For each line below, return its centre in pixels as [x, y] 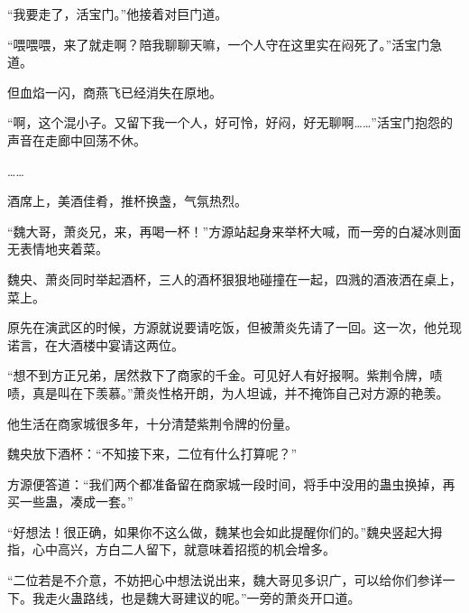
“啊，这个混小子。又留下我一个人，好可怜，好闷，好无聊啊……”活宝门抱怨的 [230, 122]
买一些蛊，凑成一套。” [70, 502]
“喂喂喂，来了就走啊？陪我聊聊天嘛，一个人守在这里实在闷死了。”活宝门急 [225, 44]
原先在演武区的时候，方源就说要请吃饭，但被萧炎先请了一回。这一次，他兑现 [234, 327]
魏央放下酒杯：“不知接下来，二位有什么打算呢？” [152, 454]
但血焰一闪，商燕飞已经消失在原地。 [115, 92]
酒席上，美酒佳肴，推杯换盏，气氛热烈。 [127, 201]
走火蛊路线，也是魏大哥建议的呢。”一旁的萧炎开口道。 [202, 597]
